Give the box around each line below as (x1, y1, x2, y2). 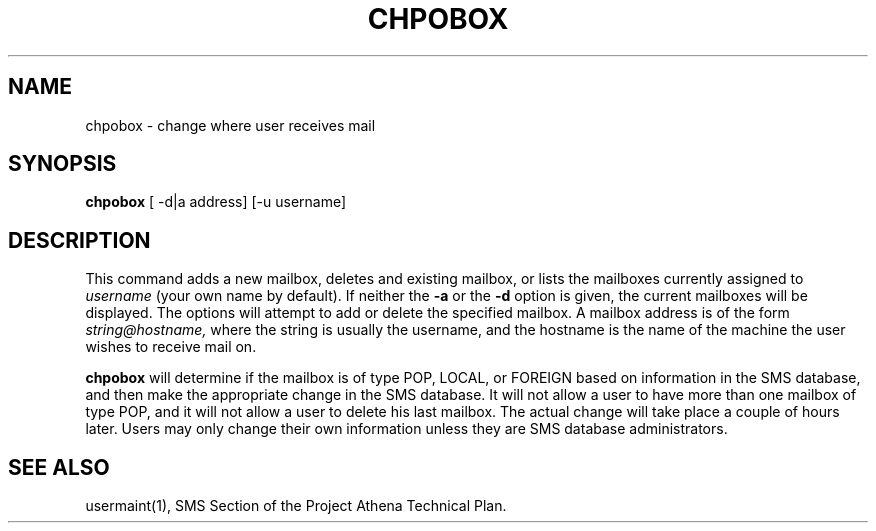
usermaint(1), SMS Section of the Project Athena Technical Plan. (85, 497, 507, 515)
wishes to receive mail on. (85, 338, 257, 356)
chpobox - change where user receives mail (85, 116, 376, 134)
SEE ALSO (8, 454, 110, 480)
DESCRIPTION (8, 227, 151, 253)
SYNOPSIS (8, 151, 117, 177)
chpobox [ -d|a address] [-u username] (85, 193, 347, 211)
